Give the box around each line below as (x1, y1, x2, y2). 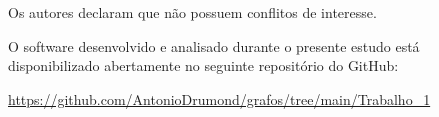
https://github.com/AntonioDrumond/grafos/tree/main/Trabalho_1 (8, 88, 431, 109)
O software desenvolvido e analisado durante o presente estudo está (8, 35, 420, 56)
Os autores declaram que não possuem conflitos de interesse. (8, 2, 377, 22)
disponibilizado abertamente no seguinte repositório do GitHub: (8, 55, 399, 76)
